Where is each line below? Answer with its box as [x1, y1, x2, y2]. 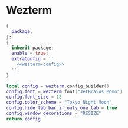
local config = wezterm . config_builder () [6, 83, 110, 89]
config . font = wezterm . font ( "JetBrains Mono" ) [6, 88, 123, 94]
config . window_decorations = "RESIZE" [6, 110, 101, 117]
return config [6, 116, 41, 122]
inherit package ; [11, 45, 54, 51]
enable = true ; [11, 51, 49, 57]
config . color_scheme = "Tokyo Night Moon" [6, 100, 112, 106]
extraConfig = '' [11, 56, 54, 62]
